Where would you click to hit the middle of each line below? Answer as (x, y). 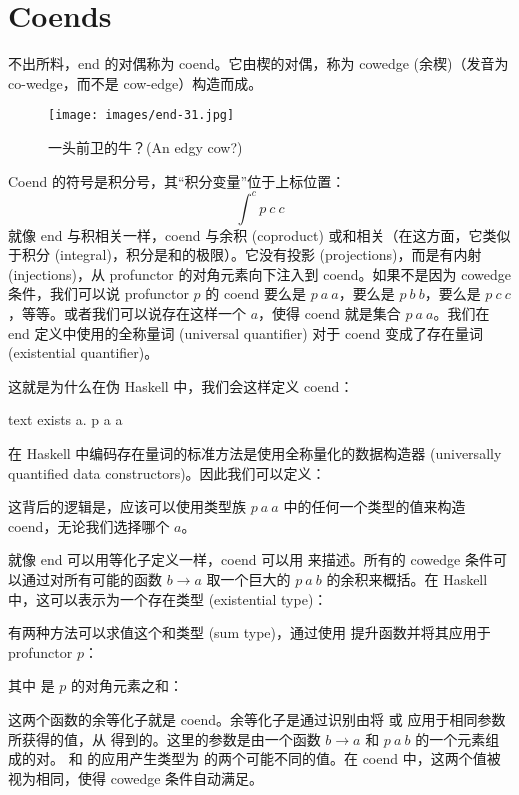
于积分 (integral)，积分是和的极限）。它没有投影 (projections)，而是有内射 (245, 254)
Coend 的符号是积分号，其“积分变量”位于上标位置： (177, 180)
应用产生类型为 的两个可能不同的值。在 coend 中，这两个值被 (301, 758)
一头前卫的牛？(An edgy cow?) (145, 146)
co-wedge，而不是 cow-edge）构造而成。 (135, 82)
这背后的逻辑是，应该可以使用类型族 (127, 506)
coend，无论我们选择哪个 (89, 525)
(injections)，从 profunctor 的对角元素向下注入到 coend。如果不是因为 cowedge (259, 273)
